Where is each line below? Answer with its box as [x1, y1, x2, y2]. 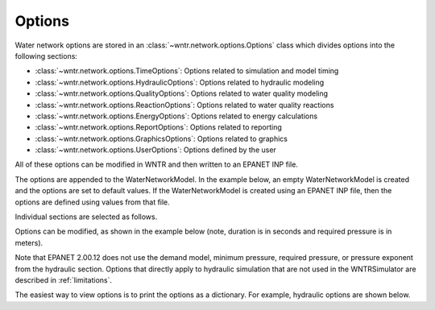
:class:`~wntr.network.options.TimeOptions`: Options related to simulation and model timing [35, 66, 339, 76]
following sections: [14, 51, 78, 60]
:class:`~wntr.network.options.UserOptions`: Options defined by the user [35, 145, 277, 155]
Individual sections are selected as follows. [14, 212, 158, 221]
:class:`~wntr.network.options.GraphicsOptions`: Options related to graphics [35, 134, 288, 143]
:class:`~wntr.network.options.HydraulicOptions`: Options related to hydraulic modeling [35, 77, 325, 87]
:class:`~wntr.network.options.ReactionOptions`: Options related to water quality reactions [35, 100, 334, 110]
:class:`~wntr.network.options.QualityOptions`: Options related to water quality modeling [35, 89, 329, 98]
